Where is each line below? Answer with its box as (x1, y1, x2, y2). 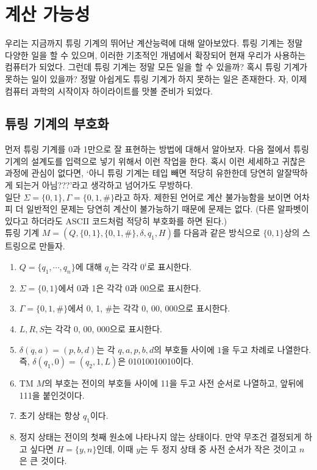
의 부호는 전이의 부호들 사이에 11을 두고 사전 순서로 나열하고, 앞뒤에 (45, 377, 304, 390)
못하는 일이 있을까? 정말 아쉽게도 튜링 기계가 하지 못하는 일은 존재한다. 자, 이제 (5, 72, 307, 85)
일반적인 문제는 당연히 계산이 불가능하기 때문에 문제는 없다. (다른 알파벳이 (26, 202, 309, 215)
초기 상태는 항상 (19, 409, 80, 422)
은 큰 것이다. (19, 454, 67, 467)
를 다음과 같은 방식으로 (173, 226, 260, 239)
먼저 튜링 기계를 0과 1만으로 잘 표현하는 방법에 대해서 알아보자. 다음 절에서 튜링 (5, 143, 309, 155)
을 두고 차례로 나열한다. (221, 343, 312, 355)
